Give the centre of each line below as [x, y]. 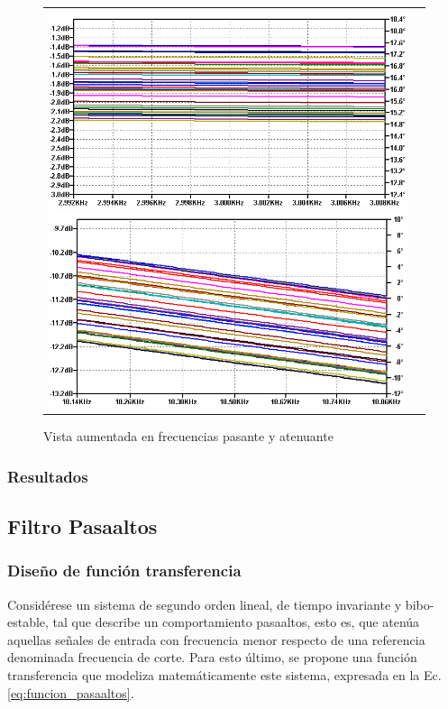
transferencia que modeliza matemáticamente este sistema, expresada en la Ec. [224, 674]
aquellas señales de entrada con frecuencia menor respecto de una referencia [216, 639]
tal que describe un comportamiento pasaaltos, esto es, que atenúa [236, 622]
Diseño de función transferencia [124, 571]
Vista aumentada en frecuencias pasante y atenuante [188, 436]
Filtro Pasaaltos [82, 525]
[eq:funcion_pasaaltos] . [71, 692]
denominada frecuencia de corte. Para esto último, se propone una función [212, 657]
